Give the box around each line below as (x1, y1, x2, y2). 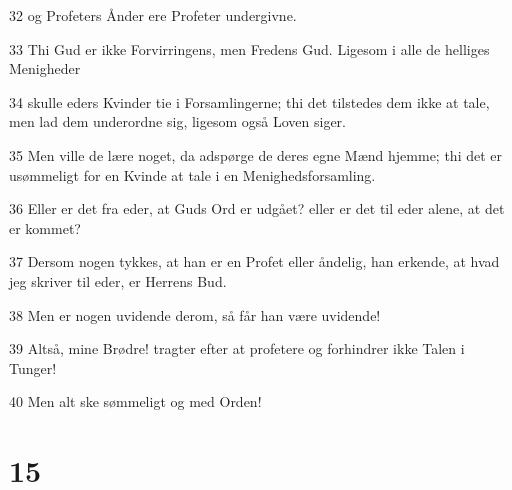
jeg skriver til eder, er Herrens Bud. (9, 270, 227, 291)
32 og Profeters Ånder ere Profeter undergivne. (9, 5, 297, 25)
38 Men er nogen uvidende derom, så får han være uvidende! (9, 304, 381, 325)
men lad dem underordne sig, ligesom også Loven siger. (9, 111, 346, 132)
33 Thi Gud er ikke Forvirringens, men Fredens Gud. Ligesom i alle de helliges (9, 38, 490, 59)
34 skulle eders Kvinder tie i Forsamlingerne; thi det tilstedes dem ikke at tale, (9, 91, 490, 112)
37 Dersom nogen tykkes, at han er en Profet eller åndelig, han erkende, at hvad (9, 251, 500, 272)
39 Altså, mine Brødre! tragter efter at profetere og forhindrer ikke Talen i (9, 338, 465, 359)
